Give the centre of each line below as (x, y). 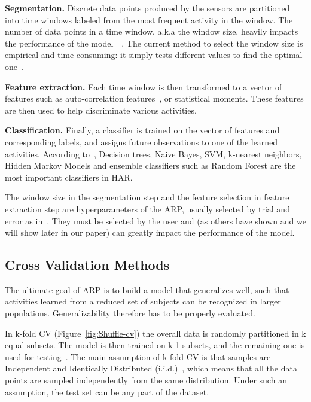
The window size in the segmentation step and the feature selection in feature (147, 197)
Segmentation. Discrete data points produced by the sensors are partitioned (147, 8)
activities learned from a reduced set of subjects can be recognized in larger (143, 301)
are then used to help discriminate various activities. (101, 110)
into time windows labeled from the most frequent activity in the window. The (149, 19)
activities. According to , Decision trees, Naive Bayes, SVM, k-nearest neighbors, (153, 153)
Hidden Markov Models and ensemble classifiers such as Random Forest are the (150, 165)
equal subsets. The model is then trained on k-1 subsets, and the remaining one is (155, 345)
